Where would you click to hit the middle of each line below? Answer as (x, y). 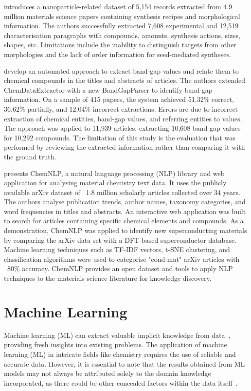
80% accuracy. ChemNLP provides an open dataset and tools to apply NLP (120, 268)
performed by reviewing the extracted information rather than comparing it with (125, 147)
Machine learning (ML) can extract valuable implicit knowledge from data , (117, 335)
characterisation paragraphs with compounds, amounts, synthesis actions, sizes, (122, 35)
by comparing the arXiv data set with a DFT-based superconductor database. (120, 240)
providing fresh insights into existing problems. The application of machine (116, 344)
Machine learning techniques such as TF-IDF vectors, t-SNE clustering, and (117, 249)
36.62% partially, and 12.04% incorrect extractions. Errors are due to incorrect (121, 108)
